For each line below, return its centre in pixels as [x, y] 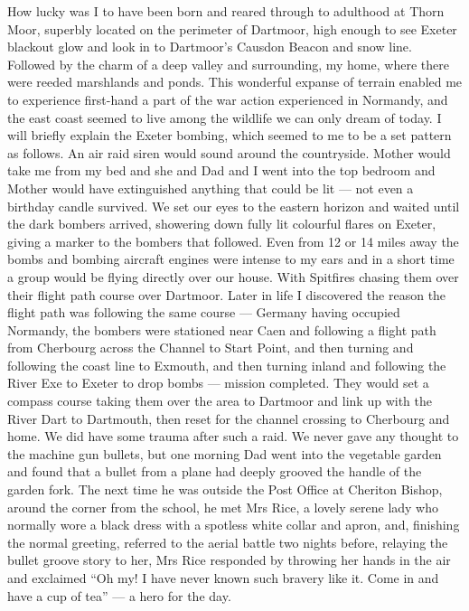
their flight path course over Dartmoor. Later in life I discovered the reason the [227, 294]
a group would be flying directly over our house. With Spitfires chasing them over [233, 276]
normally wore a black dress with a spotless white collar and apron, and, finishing [234, 525]
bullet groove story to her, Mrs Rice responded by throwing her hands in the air [229, 560]
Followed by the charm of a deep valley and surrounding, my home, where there [228, 64]
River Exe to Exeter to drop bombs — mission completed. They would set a [218, 383]
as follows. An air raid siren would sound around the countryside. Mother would [229, 152]
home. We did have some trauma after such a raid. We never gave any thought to [233, 436]
